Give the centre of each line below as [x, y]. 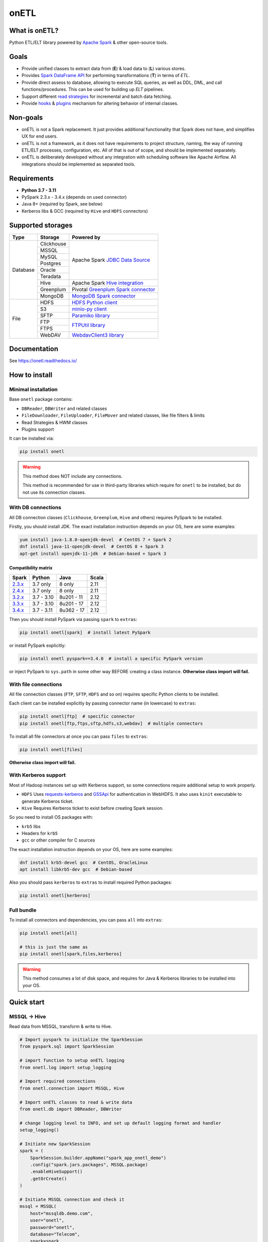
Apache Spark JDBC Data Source [111, 260]
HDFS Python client [95, 302]
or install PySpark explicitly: [37, 645]
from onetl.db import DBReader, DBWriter [71, 1109]
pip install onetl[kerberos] [55, 896]
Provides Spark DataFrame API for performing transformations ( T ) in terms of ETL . [106, 76]
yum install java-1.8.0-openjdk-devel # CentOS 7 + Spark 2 [96, 540]
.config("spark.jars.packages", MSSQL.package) [89, 1165]
